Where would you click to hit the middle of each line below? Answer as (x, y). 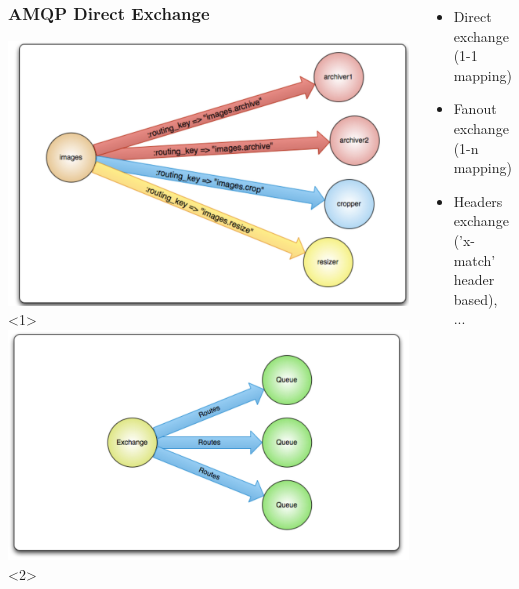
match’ (474, 259)
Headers (478, 200)
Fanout (475, 108)
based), (475, 298)
